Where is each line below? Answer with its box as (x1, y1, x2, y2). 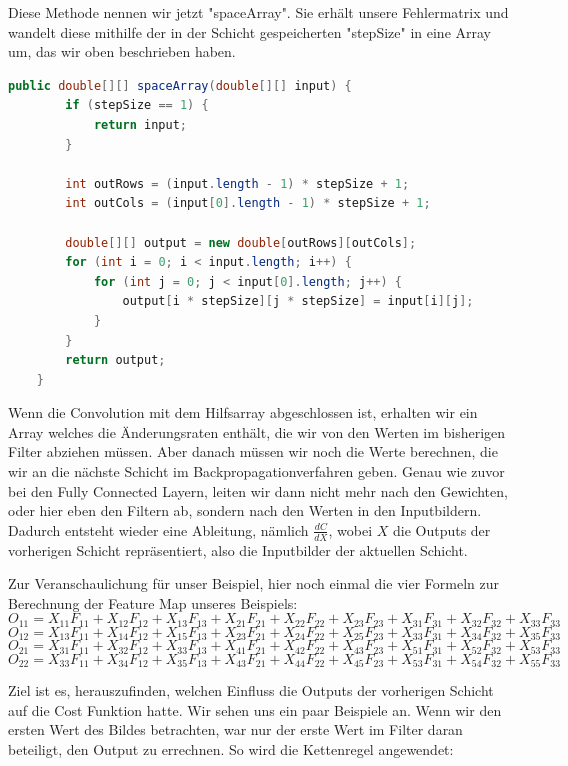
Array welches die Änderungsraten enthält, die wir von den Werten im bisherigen (8, 421, 506, 442)
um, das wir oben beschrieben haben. (8, 41, 236, 62)
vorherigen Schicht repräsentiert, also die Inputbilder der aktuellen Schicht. (8, 539, 468, 560)
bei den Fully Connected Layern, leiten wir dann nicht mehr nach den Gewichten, (8, 480, 508, 501)
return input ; (93, 117, 187, 132)
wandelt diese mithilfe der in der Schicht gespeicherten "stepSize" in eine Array (8, 21, 491, 42)
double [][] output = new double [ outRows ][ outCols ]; (65, 235, 417, 250)
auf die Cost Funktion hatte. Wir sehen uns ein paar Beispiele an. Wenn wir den (8, 699, 502, 720)
